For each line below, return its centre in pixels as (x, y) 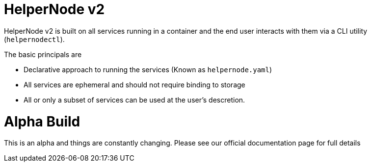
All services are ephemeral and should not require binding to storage (134, 84)
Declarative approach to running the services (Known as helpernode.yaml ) (148, 69)
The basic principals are (43, 54)
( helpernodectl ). (34, 39)
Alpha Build (42, 121)
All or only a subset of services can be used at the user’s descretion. (134, 100)
